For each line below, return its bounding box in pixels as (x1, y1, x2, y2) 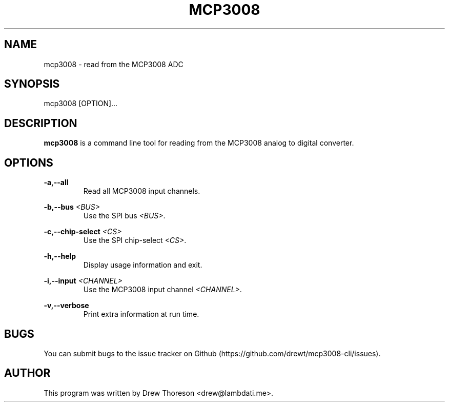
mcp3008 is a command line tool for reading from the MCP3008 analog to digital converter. (44, 138, 354, 148)
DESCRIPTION (4, 116, 77, 130)
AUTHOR (4, 367, 51, 380)
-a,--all (44, 178, 69, 187)
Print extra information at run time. (83, 310, 199, 319)
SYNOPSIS (4, 77, 60, 91)
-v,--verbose (44, 301, 89, 310)
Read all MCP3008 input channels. (83, 187, 200, 196)
